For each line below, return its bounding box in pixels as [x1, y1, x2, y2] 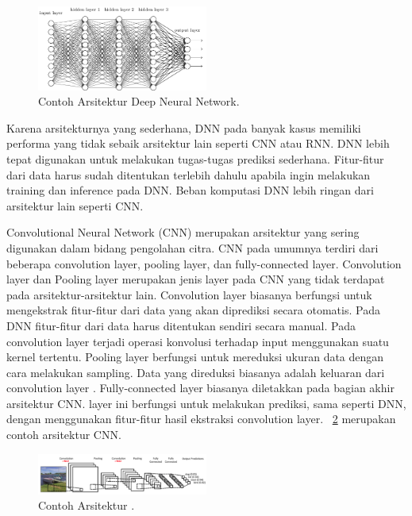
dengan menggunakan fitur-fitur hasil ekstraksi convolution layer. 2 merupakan [6, 410, 396, 427]
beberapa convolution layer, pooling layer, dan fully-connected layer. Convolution [6, 255, 402, 271]
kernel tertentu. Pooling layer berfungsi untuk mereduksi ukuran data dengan [6, 348, 384, 365]
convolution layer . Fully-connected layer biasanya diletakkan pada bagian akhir [6, 379, 395, 396]
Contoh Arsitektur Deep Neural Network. [38, 93, 240, 110]
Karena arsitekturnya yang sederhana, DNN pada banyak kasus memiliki [6, 119, 361, 136]
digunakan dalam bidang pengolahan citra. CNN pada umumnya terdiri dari [6, 239, 379, 256]
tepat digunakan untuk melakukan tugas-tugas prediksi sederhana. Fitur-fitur [6, 150, 384, 167]
